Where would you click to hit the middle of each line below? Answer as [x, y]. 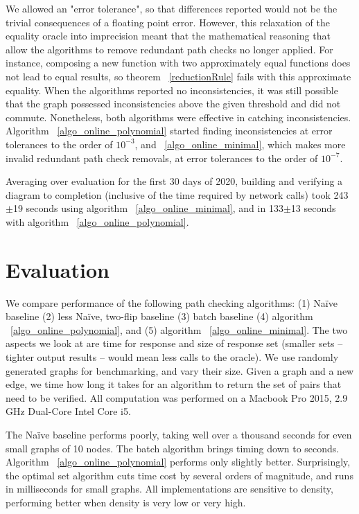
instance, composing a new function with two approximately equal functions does [178, 63]
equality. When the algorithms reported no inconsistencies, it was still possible [172, 90]
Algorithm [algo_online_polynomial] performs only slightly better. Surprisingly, [178, 462]
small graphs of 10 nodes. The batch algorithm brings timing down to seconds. [173, 448]
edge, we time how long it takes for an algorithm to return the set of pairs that [174, 384]
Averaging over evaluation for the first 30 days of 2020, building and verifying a [174, 181]
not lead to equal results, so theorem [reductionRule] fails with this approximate [178, 76]
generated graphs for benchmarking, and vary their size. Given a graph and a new [180, 370]
